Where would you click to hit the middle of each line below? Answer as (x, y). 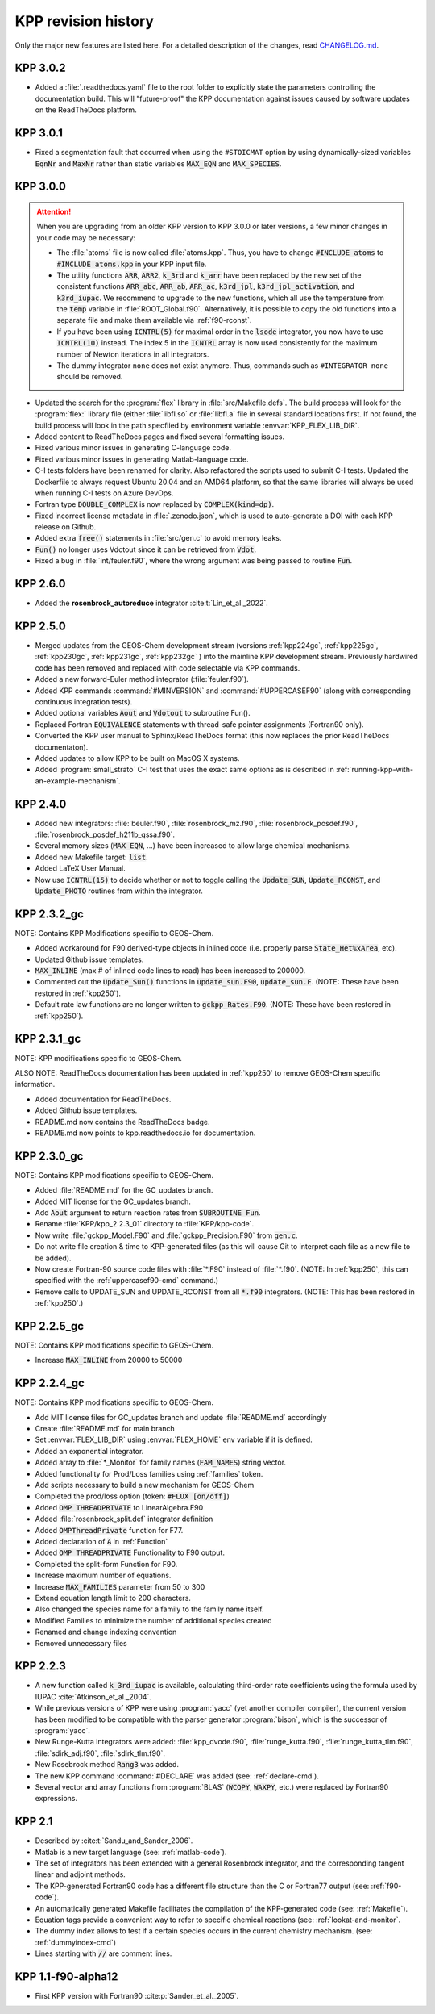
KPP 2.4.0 (41, 804)
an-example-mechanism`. (78, 781)
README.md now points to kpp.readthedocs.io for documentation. (145, 1133)
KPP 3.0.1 (39, 133)
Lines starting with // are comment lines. (104, 1953)
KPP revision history (85, 21)
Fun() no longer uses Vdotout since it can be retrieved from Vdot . (146, 549)
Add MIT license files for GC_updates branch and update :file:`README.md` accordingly (181, 1417)
